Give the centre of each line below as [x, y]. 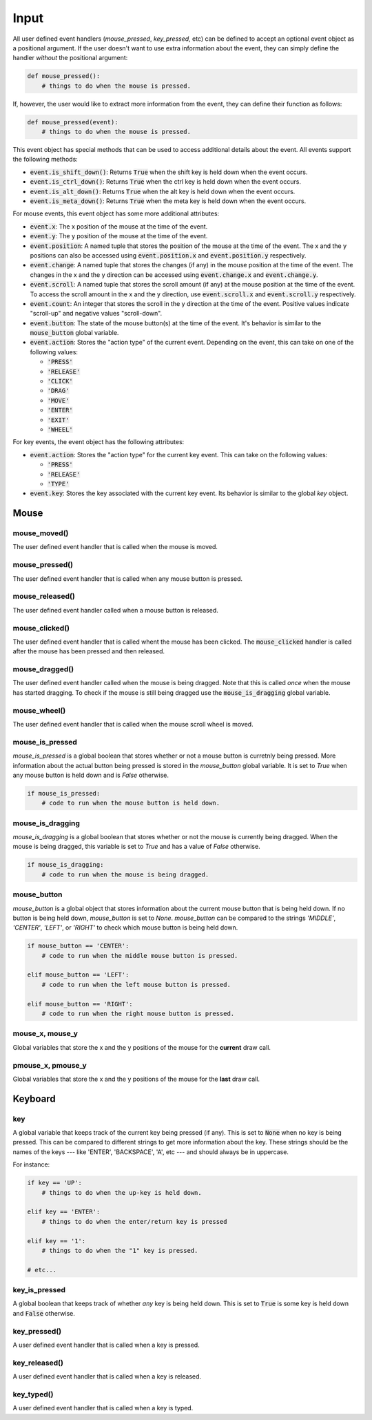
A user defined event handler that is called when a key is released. [107, 1376]
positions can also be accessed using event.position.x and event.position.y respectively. [168, 255]
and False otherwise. [44, 1313]
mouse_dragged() [43, 669]
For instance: [31, 1164]
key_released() [38, 1363]
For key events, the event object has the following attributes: [99, 442]
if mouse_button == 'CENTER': [78, 946]
